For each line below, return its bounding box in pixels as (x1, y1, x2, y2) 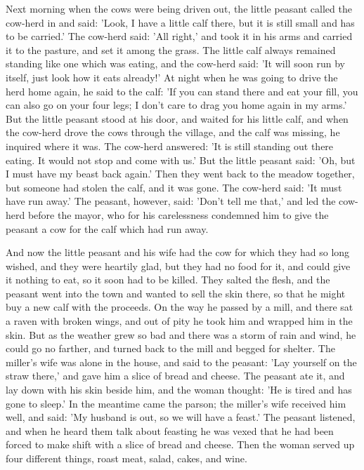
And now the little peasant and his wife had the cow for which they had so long (6, 245, 350, 260)
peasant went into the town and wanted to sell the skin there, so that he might (6, 286, 346, 300)
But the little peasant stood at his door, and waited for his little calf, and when (6, 111, 349, 126)
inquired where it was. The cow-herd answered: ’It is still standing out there (6, 138, 334, 153)
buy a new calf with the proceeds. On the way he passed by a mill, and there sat (6, 300, 353, 314)
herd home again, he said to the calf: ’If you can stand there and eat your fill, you (6, 83, 358, 98)
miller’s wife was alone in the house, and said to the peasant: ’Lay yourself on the (6, 354, 357, 369)
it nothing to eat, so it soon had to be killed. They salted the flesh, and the (6, 272, 330, 287)
